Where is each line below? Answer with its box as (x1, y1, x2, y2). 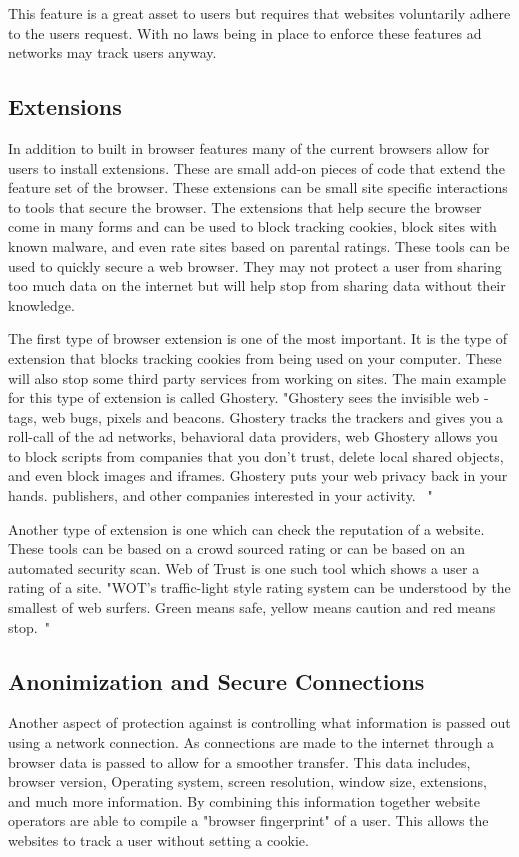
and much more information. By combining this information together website (8, 790, 480, 811)
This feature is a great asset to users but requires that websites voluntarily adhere (8, 3, 511, 23)
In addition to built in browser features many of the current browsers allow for (8, 137, 490, 158)
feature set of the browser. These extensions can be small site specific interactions (8, 177, 508, 198)
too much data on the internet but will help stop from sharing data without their (8, 275, 506, 296)
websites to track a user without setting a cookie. (8, 830, 309, 850)
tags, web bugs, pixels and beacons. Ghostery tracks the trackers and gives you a (8, 406, 504, 427)
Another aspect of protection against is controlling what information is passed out (8, 712, 511, 733)
